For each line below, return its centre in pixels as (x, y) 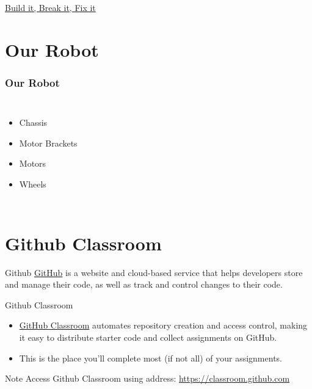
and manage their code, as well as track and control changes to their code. (144, 284)
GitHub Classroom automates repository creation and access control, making (163, 325)
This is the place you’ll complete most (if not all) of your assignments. (151, 358)
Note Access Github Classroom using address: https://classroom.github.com (147, 378)
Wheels (33, 184)
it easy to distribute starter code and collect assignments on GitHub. (148, 337)
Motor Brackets (48, 143)
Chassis (33, 122)
